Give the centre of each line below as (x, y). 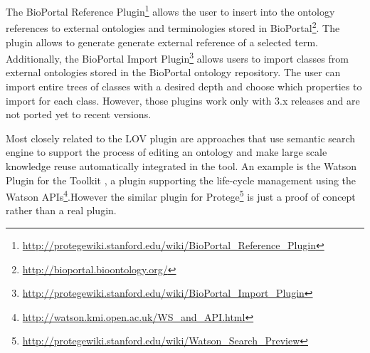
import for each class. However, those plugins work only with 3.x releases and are (183, 100)
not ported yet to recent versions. (79, 114)
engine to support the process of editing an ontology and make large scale (166, 152)
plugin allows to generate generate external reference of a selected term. (162, 42)
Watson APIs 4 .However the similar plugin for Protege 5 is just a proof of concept (181, 195)
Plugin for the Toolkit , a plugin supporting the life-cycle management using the (181, 180)
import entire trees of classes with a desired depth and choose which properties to (184, 86)
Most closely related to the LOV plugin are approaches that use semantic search (181, 138)
